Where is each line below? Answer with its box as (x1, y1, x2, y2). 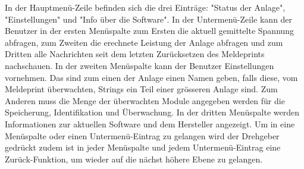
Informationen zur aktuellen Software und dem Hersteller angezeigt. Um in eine (5, 117, 295, 130)
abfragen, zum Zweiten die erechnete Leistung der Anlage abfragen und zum (5, 36, 283, 48)
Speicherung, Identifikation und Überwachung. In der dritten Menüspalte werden (5, 106, 300, 118)
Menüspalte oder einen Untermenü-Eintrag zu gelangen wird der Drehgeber (5, 129, 280, 142)
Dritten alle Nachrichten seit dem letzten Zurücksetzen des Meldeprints (5, 48, 265, 60)
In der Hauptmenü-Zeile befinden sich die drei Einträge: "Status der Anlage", (5, 1, 286, 13)
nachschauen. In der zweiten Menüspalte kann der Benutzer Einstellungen (5, 59, 274, 71)
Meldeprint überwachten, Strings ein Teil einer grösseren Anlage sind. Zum (5, 83, 278, 95)
